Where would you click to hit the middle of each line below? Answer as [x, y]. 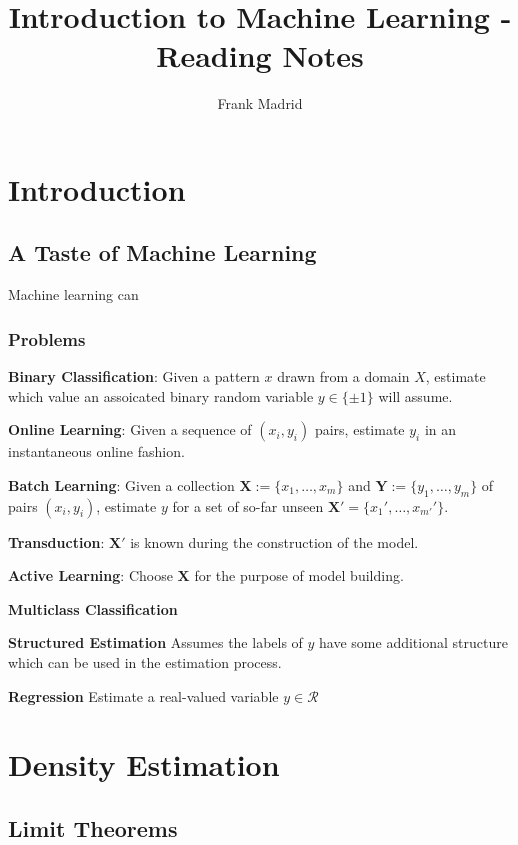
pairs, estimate [359, 429]
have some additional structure [413, 642]
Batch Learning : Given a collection [121, 484]
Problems [47, 338]
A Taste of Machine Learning [162, 252]
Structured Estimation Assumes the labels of [155, 642]
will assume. [415, 395]
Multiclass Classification [93, 608]
